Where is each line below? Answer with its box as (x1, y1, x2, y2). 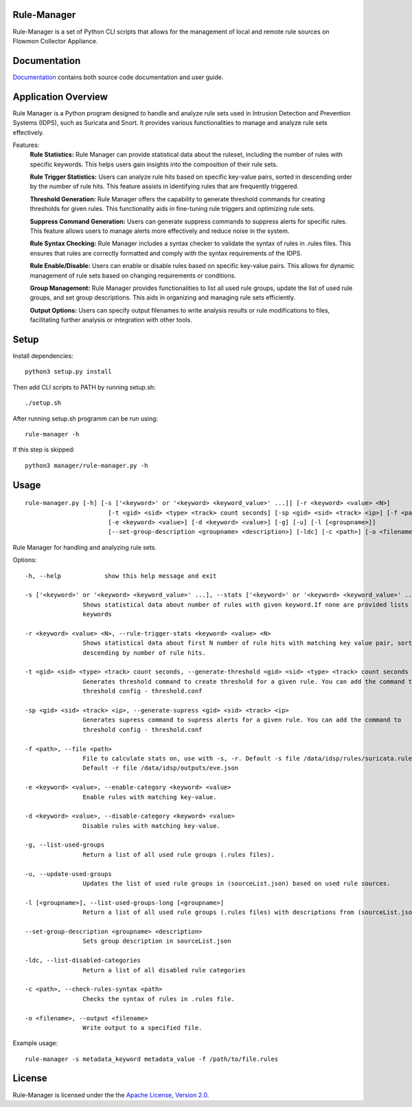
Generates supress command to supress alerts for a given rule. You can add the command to (82, 716, 402, 724)
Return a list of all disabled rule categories (82, 966, 247, 974)
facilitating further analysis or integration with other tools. (30, 316, 192, 324)
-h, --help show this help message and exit (25, 572, 217, 580)
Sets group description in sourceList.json (82, 937, 231, 945)
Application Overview (12, 91, 108, 102)
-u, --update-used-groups (25, 870, 113, 877)
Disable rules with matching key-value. (82, 822, 221, 829)
